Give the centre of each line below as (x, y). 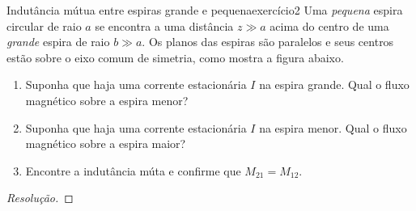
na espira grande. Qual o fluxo (334, 84)
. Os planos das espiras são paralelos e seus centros (268, 42)
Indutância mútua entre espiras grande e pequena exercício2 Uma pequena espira (205, 10)
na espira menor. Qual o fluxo (333, 127)
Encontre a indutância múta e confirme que (133, 170)
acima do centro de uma (329, 25)
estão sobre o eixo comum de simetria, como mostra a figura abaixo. (175, 57)
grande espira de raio (58, 42)
